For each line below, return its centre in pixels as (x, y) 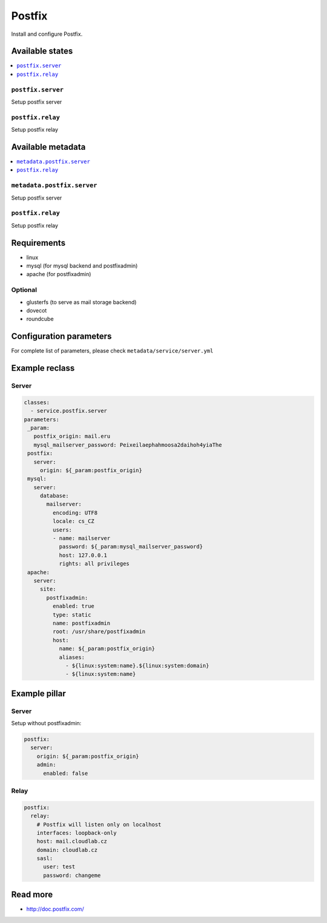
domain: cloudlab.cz (67, 850)
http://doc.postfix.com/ (55, 909)
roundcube (40, 319)
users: (62, 530)
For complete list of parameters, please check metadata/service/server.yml (112, 351)
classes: (37, 402)
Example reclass (43, 368)
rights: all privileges (94, 564)
